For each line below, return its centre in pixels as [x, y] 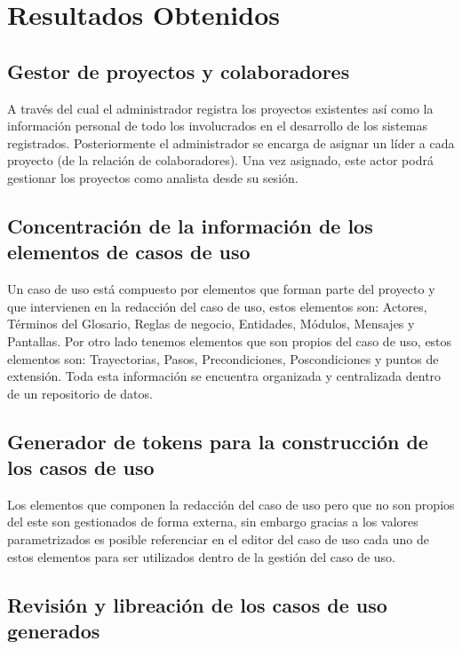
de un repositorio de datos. [80, 393]
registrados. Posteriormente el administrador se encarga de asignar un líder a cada [231, 142]
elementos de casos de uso [129, 252]
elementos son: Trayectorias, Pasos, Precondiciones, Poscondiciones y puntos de [223, 358]
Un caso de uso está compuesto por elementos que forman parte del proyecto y [221, 289]
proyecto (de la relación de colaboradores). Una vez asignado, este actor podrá [220, 160]
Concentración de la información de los [190, 225]
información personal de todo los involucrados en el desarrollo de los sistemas [217, 126]
